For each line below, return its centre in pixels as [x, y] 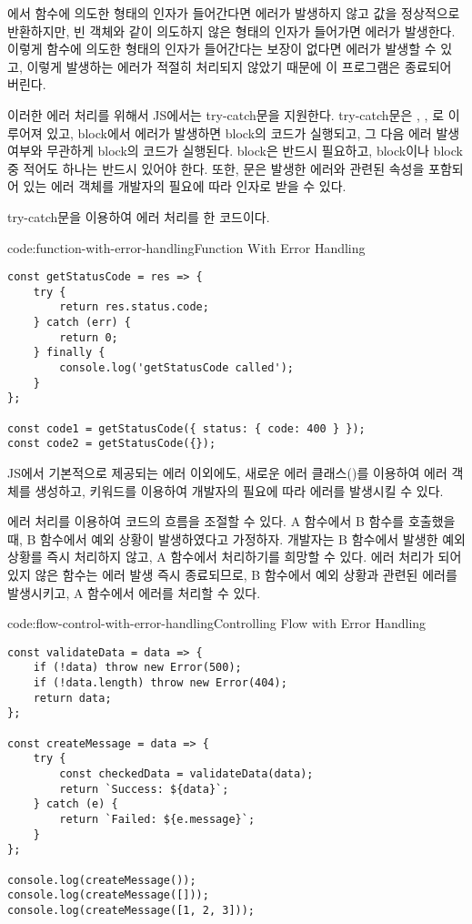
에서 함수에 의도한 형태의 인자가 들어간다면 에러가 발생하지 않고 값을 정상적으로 [234, 13]
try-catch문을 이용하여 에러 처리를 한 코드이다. [139, 216]
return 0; [89, 337]
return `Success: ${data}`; [144, 789]
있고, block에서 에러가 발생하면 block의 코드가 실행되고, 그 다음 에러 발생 [253, 132]
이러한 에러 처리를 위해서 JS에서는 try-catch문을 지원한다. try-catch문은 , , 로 [226, 114]
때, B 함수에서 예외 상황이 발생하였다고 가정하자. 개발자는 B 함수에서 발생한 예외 [236, 538]
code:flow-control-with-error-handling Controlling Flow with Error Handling [217, 623]
